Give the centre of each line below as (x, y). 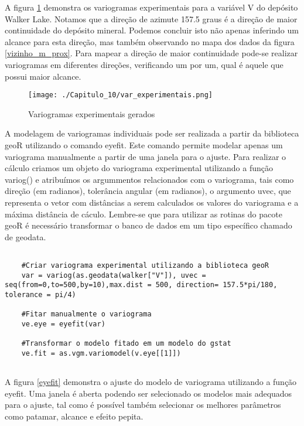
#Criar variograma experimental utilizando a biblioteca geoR (145, 265)
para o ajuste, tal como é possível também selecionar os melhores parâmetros (143, 405)
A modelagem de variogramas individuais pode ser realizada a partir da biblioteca (152, 133)
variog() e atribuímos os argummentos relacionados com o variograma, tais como (149, 179)
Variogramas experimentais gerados (92, 113)
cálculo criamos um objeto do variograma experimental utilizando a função (139, 168)
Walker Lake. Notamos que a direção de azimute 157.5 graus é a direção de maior (151, 18)
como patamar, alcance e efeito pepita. (74, 416)
